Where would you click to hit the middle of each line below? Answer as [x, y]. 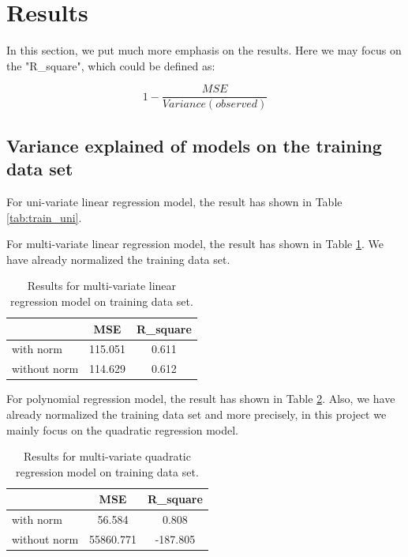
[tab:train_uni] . [44, 217]
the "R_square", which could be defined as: [111, 65]
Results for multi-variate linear [102, 286]
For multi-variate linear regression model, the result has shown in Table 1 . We [195, 244]
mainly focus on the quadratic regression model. [122, 429]
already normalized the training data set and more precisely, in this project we [197, 414]
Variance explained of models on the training [194, 145]
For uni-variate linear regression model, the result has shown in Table [174, 201]
